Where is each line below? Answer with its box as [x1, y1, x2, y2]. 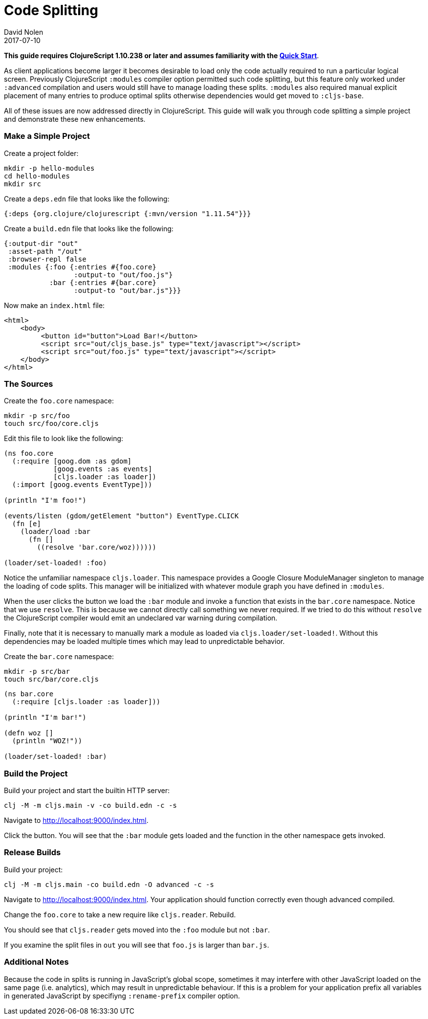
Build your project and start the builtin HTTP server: [4, 786, 170, 795]
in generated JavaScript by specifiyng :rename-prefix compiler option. [4, 991, 240, 1000]
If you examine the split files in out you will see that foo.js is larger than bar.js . [4, 940, 269, 949]
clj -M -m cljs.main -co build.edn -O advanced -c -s [4, 880, 214, 888]
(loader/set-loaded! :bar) [4, 753, 107, 761]
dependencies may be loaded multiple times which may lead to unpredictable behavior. [4, 637, 285, 646]
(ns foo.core [4, 449, 54, 458]
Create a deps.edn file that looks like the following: [4, 194, 170, 203]
